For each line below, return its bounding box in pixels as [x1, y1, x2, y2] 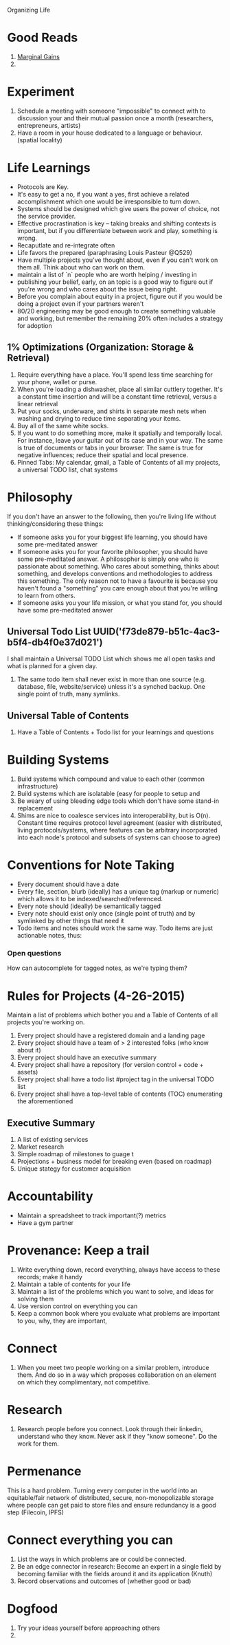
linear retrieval [16, 399, 58, 408]
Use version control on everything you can [16, 1302, 138, 1310]
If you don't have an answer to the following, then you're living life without [7, 512, 216, 520]
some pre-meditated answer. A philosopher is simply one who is [16, 555, 199, 563]
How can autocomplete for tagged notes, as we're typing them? [7, 964, 187, 972]
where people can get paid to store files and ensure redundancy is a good [7, 1501, 216, 1509]
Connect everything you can [7, 1532, 174, 1547]
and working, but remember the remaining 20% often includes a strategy [16, 314, 224, 322]
